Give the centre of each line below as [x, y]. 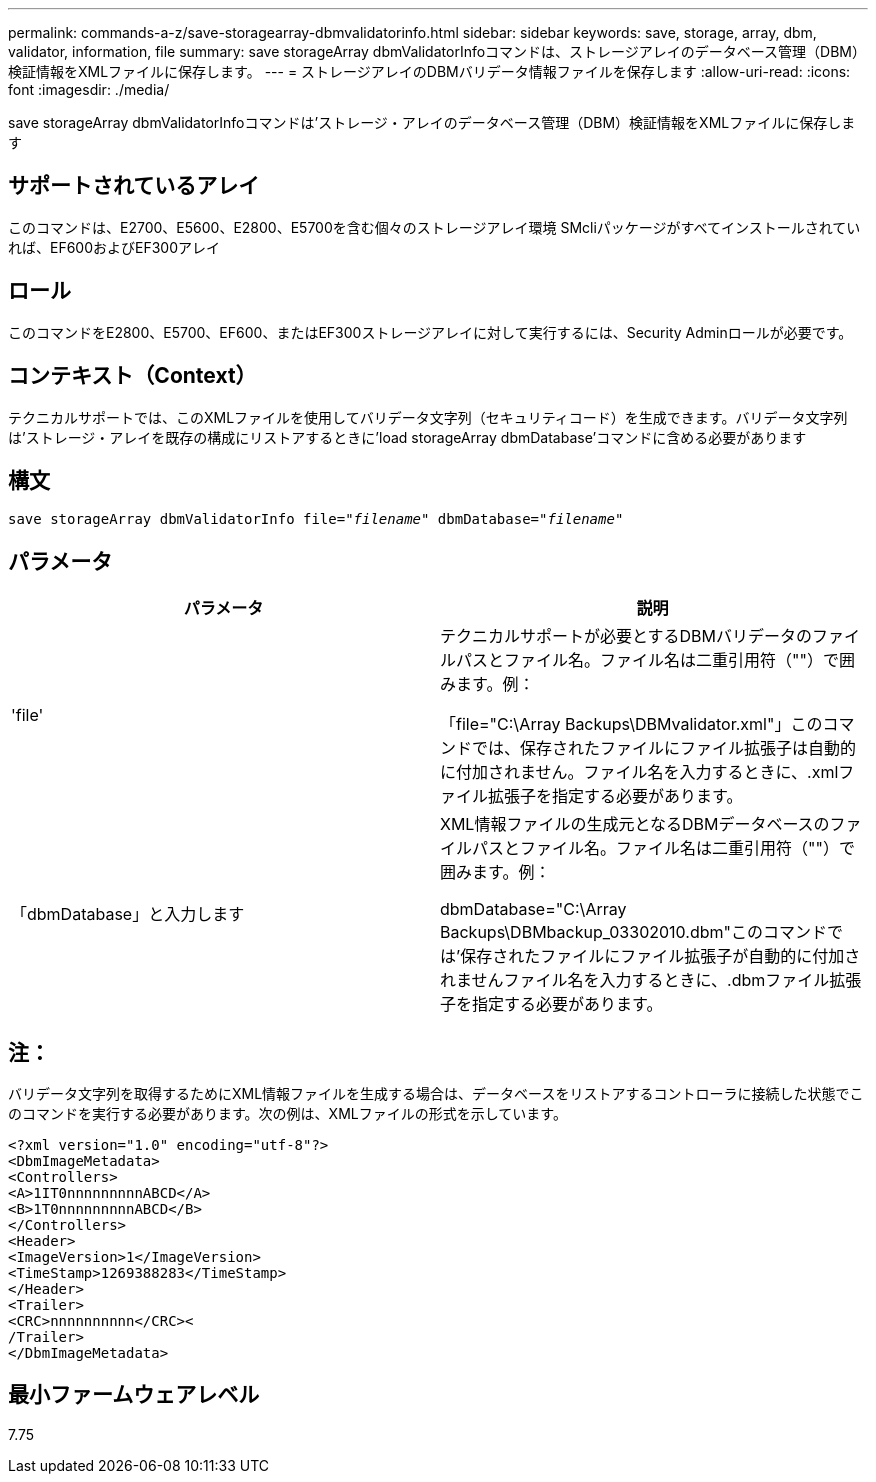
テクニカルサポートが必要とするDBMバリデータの [626, 636]
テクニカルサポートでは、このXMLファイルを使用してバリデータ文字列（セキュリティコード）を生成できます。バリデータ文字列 [428, 417]
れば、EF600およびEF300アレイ [114, 247]
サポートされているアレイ [134, 186]
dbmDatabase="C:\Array [533, 909]
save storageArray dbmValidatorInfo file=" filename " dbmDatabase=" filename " [316, 519]
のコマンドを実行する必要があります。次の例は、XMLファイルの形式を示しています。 [287, 1114]
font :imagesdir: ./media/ [89, 89]
